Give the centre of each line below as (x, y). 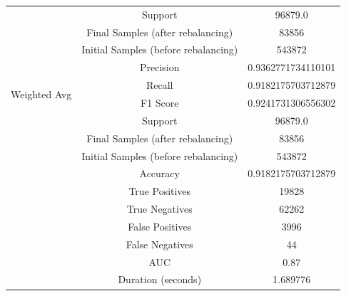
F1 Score (160, 102)
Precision (159, 67)
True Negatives (159, 209)
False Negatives (159, 244)
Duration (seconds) (160, 279)
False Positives (160, 226)
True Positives (160, 191)
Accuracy (159, 173)
